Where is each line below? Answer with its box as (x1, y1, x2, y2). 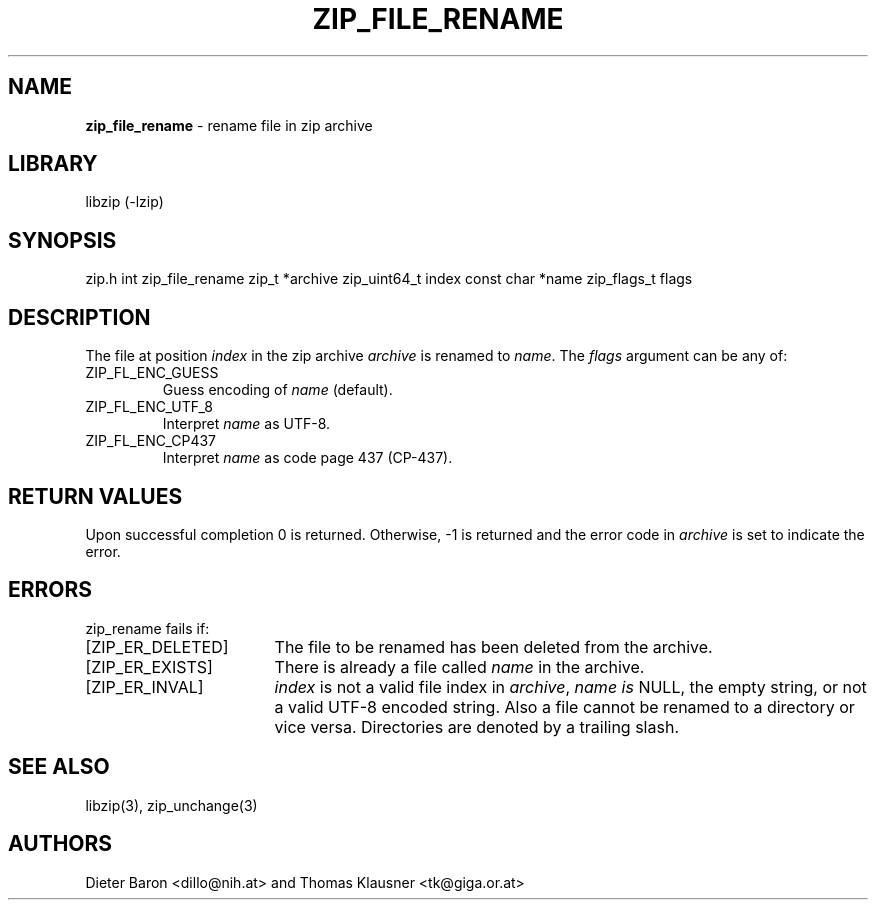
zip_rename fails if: (85, 619, 210, 637)
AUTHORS (8, 831, 113, 857)
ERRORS (8, 577, 93, 603)
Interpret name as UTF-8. (162, 415, 331, 433)
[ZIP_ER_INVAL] (85, 676, 204, 697)
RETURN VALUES (8, 483, 183, 509)
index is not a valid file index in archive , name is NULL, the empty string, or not (274, 676, 867, 697)
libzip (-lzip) (85, 193, 164, 211)
